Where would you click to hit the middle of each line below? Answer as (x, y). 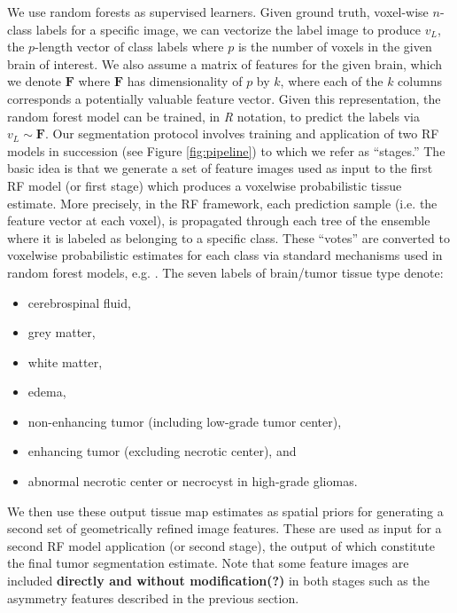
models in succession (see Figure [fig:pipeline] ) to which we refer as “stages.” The (226, 150)
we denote (35, 81)
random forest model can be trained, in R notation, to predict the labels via (213, 116)
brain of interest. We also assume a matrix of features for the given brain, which (225, 63)
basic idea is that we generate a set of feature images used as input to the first (220, 168)
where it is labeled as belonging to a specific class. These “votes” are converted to (228, 237)
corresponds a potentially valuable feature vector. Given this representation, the (224, 98)
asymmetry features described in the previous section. (153, 597)
